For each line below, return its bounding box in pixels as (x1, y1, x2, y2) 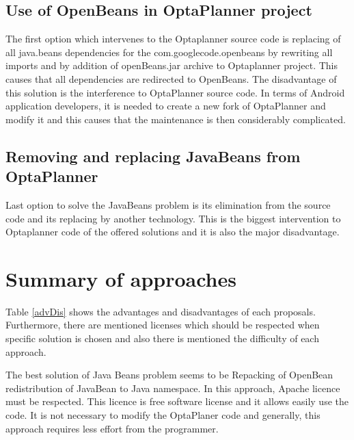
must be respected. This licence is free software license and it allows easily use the (5, 394, 349, 409)
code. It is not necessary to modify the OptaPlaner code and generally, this (5, 408, 321, 422)
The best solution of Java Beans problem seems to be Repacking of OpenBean (5, 367, 333, 382)
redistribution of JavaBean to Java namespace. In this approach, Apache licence (5, 380, 340, 395)
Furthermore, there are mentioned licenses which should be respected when (5, 318, 320, 332)
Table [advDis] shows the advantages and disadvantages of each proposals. (5, 304, 316, 318)
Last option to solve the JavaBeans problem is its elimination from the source (5, 197, 331, 211)
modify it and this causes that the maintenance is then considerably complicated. (5, 112, 346, 126)
